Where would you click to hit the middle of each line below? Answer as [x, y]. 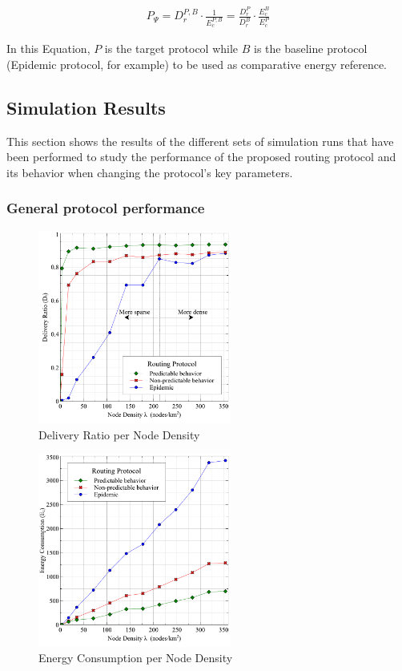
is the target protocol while [171, 49]
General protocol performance [106, 208]
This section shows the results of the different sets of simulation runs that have [200, 141]
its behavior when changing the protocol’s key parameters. [150, 172]
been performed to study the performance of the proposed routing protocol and [201, 157]
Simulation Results [86, 107]
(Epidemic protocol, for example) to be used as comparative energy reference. [197, 64]
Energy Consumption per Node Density [136, 658]
